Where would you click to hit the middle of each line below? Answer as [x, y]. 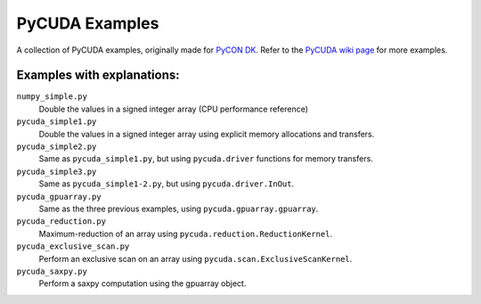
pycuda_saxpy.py [52, 271]
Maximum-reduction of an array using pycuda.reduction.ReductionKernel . [186, 234]
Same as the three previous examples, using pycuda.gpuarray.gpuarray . [179, 209]
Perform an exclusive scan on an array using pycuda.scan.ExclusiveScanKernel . [196, 259]
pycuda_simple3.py [57, 171]
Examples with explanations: [98, 75]
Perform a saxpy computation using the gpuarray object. [143, 283]
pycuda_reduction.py [61, 222]
